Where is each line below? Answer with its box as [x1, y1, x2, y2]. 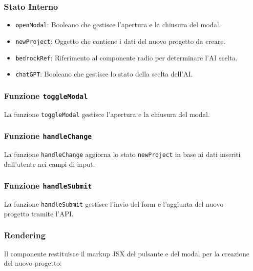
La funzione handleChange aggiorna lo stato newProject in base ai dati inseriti [4, 149, 241, 159]
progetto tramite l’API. [4, 208, 74, 218]
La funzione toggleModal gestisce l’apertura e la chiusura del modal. [4, 109, 210, 119]
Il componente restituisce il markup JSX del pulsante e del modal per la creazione [4, 248, 250, 258]
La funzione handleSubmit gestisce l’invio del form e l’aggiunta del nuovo [4, 199, 224, 209]
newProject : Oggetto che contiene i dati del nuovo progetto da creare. [15, 36, 226, 46]
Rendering [4, 229, 46, 241]
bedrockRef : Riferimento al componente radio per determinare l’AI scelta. [15, 52, 238, 62]
